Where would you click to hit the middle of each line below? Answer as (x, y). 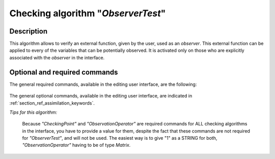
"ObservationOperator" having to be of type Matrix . (76, 145)
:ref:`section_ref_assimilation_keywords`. (52, 103)
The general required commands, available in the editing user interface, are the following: (103, 84)
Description (29, 31)
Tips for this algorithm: (33, 112)
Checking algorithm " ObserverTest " (88, 13)
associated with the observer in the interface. (57, 57)
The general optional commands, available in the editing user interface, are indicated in (101, 96)
